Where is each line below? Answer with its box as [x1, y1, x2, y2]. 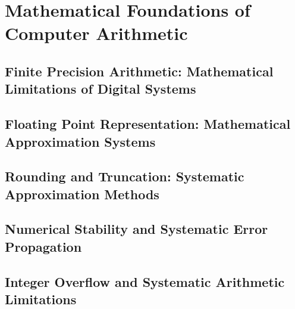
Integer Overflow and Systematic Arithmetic [5, 272, 285, 291]
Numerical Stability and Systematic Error [5, 220, 268, 238]
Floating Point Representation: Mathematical [5, 115, 291, 133]
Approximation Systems [5, 132, 156, 150]
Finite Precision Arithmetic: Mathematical [5, 61, 274, 80]
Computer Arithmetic [5, 21, 188, 45]
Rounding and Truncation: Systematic [5, 167, 244, 186]
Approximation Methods [5, 184, 159, 203]
